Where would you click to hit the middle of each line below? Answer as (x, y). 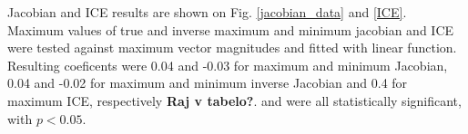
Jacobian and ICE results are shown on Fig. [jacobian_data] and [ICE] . (207, 12)
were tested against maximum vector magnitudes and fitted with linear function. (232, 48)
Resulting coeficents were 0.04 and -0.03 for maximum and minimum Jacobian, (228, 65)
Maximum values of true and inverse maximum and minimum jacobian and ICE (231, 29)
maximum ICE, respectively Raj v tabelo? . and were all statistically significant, (234, 100)
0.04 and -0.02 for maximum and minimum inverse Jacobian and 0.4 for (208, 83)
